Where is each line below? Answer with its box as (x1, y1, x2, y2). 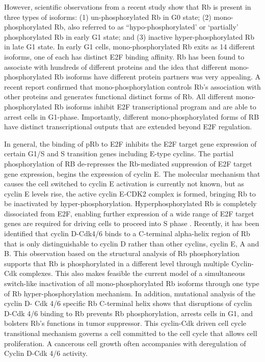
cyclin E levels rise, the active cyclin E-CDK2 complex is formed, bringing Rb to (4, 188, 256, 199)
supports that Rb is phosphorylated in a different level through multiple (4, 258, 229, 268)
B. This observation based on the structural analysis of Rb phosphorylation (4, 248, 240, 259)
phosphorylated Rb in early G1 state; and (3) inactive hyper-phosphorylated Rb (4, 31, 254, 42)
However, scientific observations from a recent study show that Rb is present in (4, 2, 251, 12)
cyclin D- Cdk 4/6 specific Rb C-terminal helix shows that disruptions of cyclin (4, 298, 252, 309)
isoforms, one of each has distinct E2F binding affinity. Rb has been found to (4, 51, 245, 62)
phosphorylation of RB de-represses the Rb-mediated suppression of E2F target (4, 158, 252, 169)
